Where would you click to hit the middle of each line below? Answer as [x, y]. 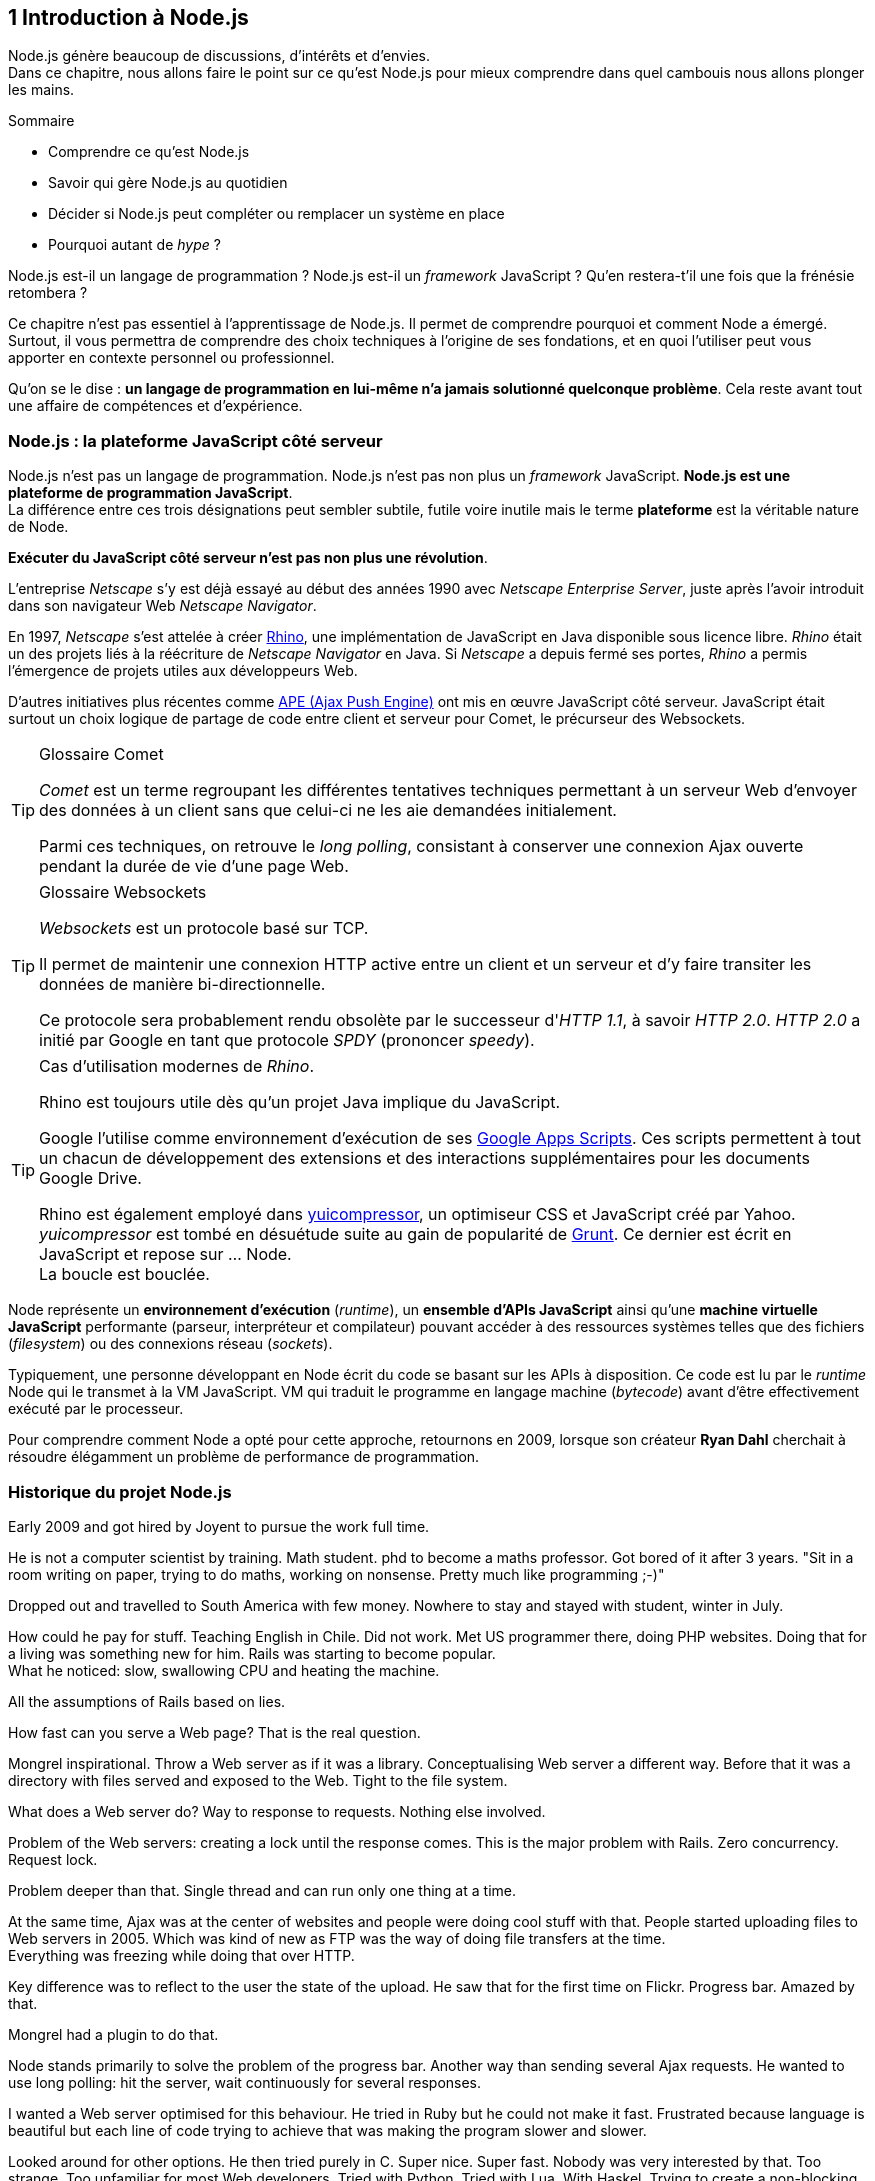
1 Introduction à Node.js [128, 17]
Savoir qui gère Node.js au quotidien [168, 183]
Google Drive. [90, 1178]
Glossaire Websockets [123, 892]
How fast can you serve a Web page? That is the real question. [214, 1732]
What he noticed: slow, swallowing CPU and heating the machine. [224, 1670]
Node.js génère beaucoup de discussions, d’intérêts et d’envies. [219, 56]
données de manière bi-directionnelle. [182, 984]
